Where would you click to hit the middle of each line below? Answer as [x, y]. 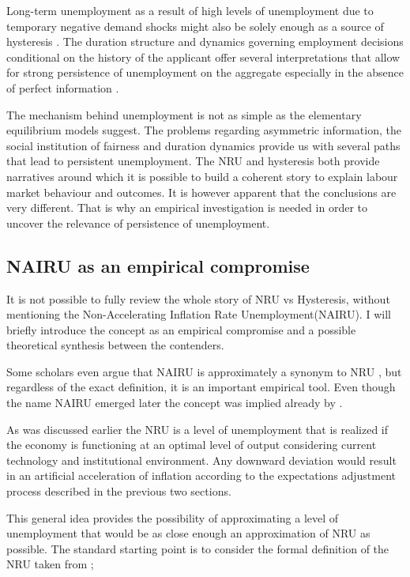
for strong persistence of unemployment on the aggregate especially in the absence [205, 72]
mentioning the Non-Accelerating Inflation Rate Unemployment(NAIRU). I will [199, 314]
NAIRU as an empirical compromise [158, 265]
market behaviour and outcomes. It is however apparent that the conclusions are [201, 192]
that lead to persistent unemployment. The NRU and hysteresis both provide [193, 161]
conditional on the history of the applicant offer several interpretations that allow [203, 57]
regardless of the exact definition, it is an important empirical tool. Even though [201, 387]
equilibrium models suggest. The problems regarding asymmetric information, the [204, 130]
